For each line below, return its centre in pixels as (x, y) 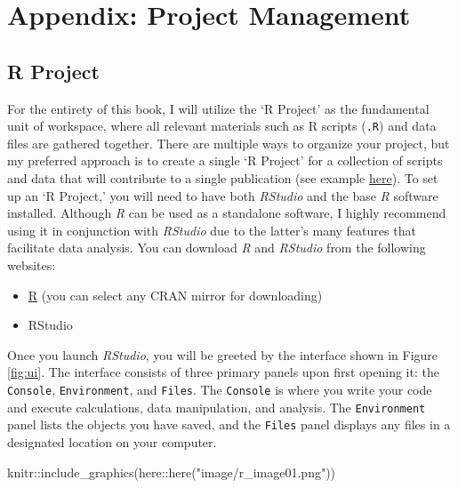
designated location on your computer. (112, 441)
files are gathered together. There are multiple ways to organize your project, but (229, 143)
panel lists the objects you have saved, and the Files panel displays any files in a (229, 424)
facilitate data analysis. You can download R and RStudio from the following (217, 248)
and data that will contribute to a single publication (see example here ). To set (223, 178)
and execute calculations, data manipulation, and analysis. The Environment (217, 407)
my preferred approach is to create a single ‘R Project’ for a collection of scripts (225, 160)
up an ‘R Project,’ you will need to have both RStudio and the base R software (223, 195)
